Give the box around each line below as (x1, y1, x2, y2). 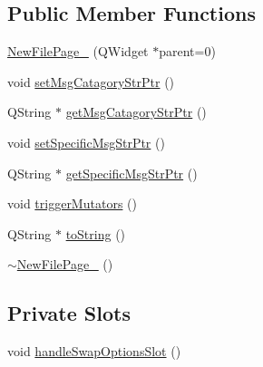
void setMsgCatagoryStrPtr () (7, 72, 175, 91)
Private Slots (7, 299, 131, 327)
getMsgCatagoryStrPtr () (65, 102, 207, 121)
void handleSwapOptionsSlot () (7, 342, 181, 361)
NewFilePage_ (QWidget (7, 42, 149, 61)
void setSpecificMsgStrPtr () (7, 132, 165, 151)
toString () (65, 224, 126, 243)
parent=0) (159, 42, 216, 61)
